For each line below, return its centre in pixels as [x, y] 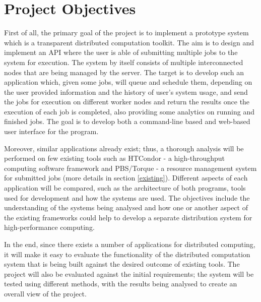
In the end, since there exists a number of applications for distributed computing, [130, 244]
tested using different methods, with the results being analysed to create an [121, 284]
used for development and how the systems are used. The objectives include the [127, 197]
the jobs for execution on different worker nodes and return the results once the [127, 102]
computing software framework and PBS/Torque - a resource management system [130, 168]
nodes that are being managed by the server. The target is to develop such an [124, 72]
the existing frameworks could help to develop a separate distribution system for [128, 217]
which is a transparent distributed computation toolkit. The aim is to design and [129, 42]
